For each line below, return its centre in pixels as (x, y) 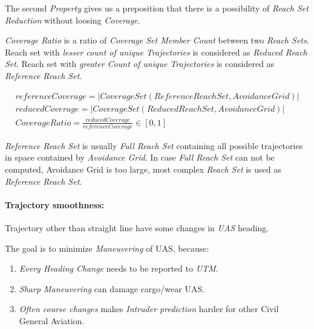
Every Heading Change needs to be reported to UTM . (119, 268)
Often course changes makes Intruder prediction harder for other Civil (149, 309)
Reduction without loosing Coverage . (73, 20)
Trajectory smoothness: (55, 204)
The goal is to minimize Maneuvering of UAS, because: (107, 248)
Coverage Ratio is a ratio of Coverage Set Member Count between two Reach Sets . (157, 40)
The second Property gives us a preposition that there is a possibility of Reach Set (157, 8)
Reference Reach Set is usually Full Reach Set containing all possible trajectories (154, 145)
